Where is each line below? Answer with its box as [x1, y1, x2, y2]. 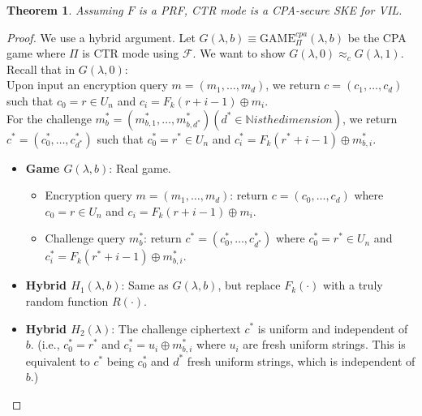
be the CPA [347, 28, 407, 45]
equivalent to [25, 352, 90, 369]
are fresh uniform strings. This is [243, 336, 406, 353]
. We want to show [192, 45, 286, 62]
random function [25, 292, 109, 309]
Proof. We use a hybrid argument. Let [6, 28, 196, 45]
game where [6, 45, 66, 62]
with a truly [323, 277, 383, 294]
